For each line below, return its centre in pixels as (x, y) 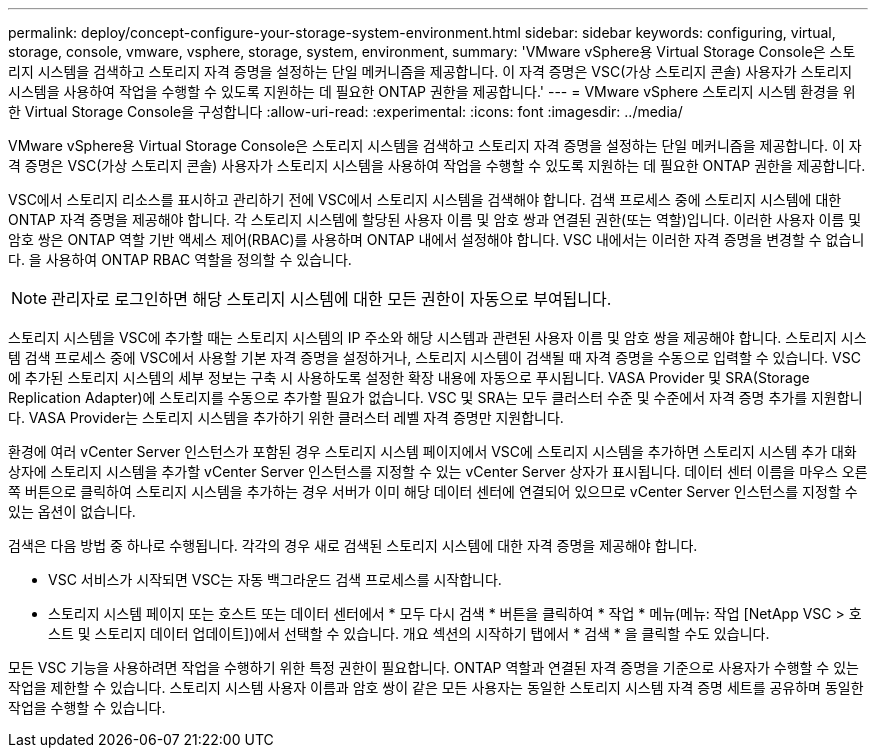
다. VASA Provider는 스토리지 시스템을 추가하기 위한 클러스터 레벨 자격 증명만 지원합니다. (286, 417)
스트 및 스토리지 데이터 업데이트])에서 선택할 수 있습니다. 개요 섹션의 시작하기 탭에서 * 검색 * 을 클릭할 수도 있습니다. (409, 633)
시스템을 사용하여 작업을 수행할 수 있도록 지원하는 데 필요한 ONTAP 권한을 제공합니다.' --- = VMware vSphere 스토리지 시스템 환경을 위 (432, 91)
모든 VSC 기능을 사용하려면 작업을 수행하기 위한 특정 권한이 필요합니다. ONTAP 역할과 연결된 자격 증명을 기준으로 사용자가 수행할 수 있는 (433, 667)
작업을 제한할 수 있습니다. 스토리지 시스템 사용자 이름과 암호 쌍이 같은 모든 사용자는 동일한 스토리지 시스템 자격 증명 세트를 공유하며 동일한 (436, 687)
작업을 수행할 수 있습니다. (87, 707)
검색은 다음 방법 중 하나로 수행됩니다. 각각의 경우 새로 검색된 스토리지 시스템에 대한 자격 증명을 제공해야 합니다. (353, 545)
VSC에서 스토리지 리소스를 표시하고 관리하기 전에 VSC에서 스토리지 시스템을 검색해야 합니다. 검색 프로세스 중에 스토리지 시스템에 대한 (425, 199)
